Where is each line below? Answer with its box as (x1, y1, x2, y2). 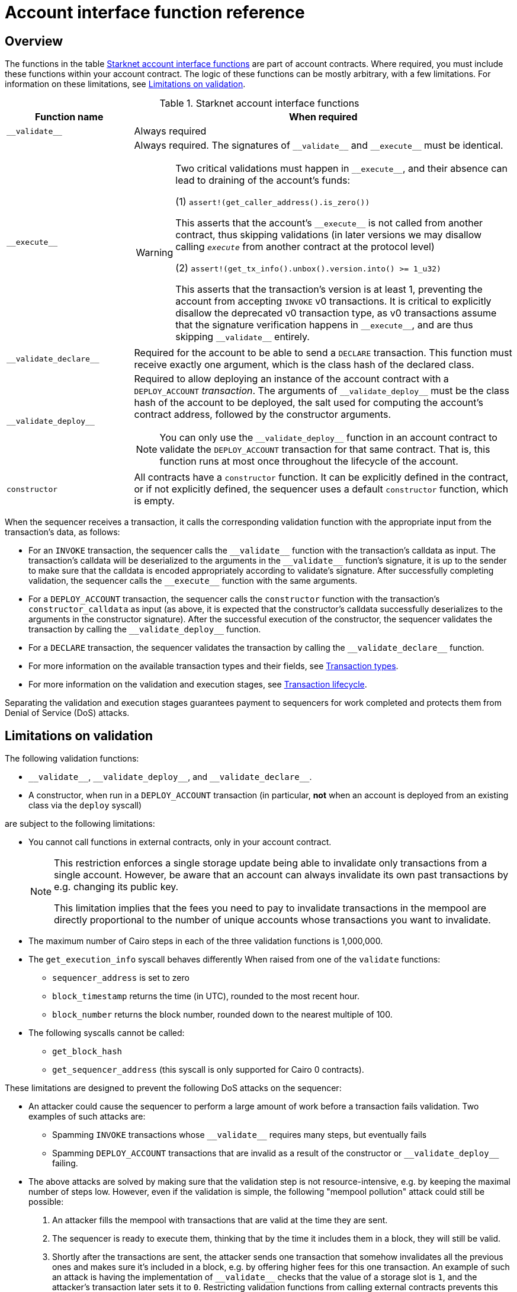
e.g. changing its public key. (54, 881, 179, 893)
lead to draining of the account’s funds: (175, 174, 351, 187)
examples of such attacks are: (28, 1111, 146, 1122)
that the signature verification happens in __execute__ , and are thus (175, 319, 473, 331)
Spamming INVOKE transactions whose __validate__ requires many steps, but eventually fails (52, 1130, 427, 1140)
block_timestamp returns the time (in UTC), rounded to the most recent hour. (52, 991, 359, 1002)
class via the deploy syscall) (28, 800, 142, 811)
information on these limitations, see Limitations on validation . (5, 79, 246, 89)
